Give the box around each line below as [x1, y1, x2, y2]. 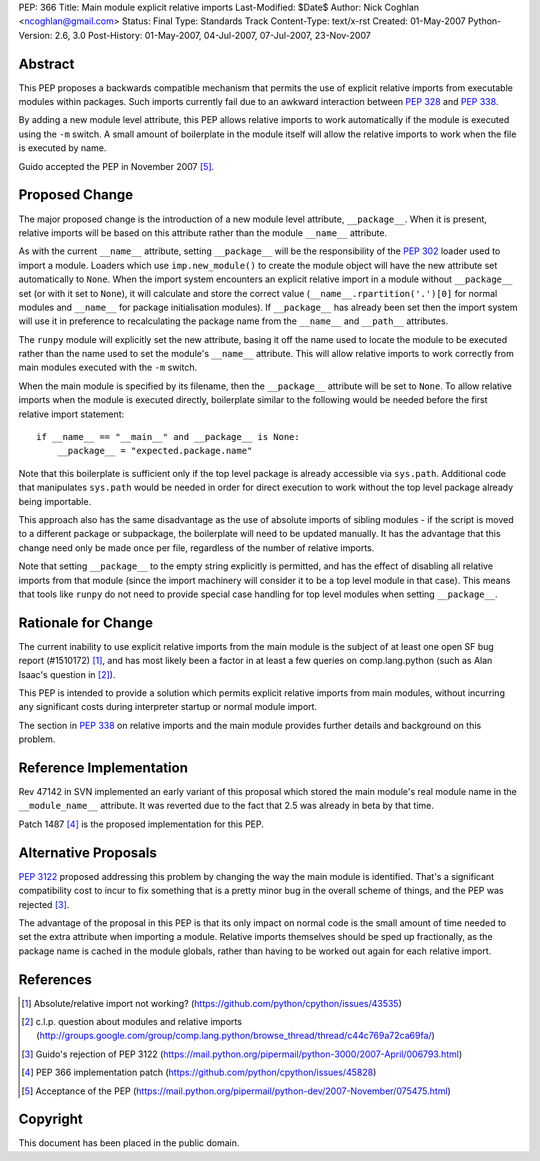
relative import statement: [18, 408, 125, 420]
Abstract [18, 55, 75, 72]
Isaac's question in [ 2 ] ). [18, 668, 116, 680]
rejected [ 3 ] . [18, 898, 70, 910]
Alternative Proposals [18, 844, 157, 861]
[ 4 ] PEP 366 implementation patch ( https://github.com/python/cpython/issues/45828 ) [21, 1066, 377, 1079]
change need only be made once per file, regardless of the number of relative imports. [18, 541, 375, 554]
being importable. [18, 495, 92, 507]
